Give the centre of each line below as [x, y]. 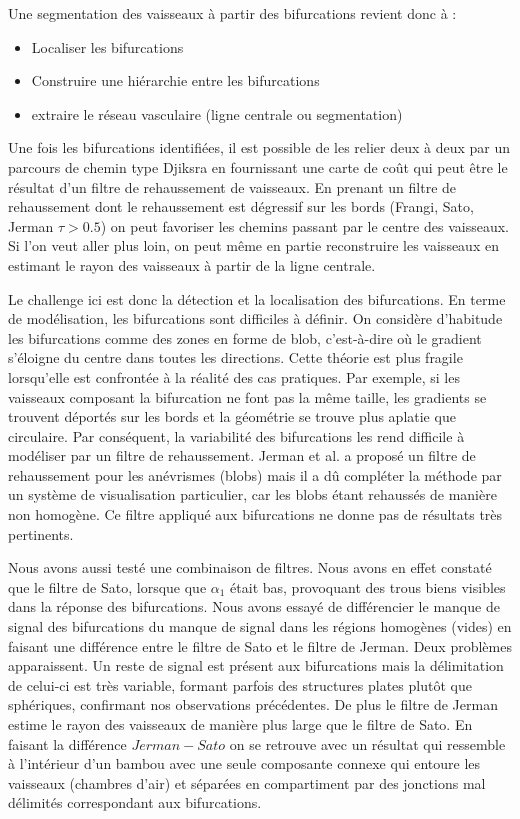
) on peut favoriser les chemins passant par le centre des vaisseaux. [304, 225]
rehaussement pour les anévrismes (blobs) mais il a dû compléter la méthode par [255, 474]
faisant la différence [67, 743]
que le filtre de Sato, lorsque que [107, 586]
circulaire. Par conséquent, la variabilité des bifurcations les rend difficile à [236, 435]
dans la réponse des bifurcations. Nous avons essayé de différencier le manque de [254, 606]
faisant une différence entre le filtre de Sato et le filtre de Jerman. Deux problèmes [260, 645]
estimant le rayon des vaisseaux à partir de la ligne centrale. [192, 264]
